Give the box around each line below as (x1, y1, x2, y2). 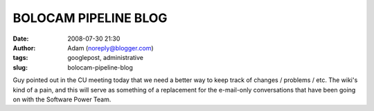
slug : (12, 63, 28, 72)
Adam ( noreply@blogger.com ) (67, 43, 154, 52)
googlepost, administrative (67, 54, 143, 62)
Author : (12, 43, 36, 52)
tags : (12, 54, 28, 62)
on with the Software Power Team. (12, 95, 112, 103)
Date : (12, 34, 29, 43)
